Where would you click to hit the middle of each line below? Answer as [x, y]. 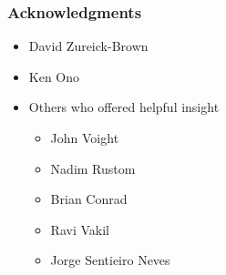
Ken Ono [54, 76]
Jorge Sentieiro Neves [110, 260]
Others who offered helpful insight [124, 107]
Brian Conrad [89, 199]
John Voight [85, 137]
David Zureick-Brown [88, 46]
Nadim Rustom [93, 168]
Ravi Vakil [80, 229]
